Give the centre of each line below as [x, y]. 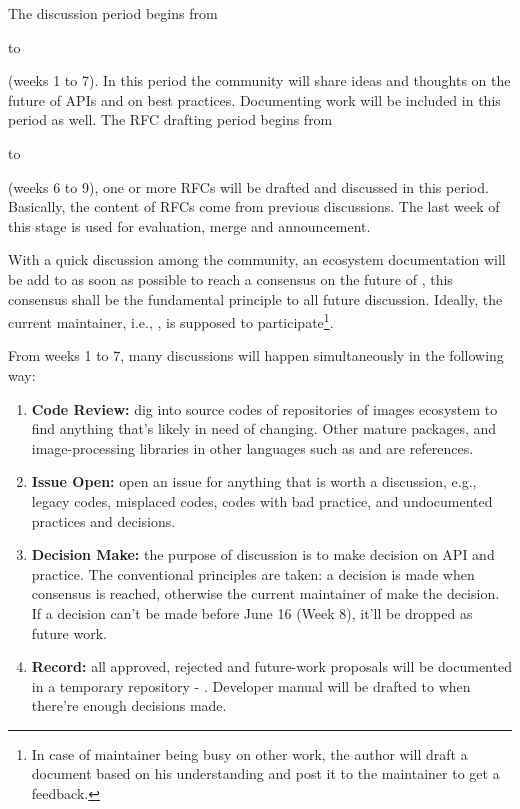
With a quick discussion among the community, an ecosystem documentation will [257, 259]
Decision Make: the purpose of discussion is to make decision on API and [263, 554]
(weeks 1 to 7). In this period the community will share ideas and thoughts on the [259, 80]
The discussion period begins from [113, 13]
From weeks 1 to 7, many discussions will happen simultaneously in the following [256, 355]
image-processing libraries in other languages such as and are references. [252, 447]
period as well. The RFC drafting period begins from [170, 119]
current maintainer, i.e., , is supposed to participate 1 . [171, 320]
